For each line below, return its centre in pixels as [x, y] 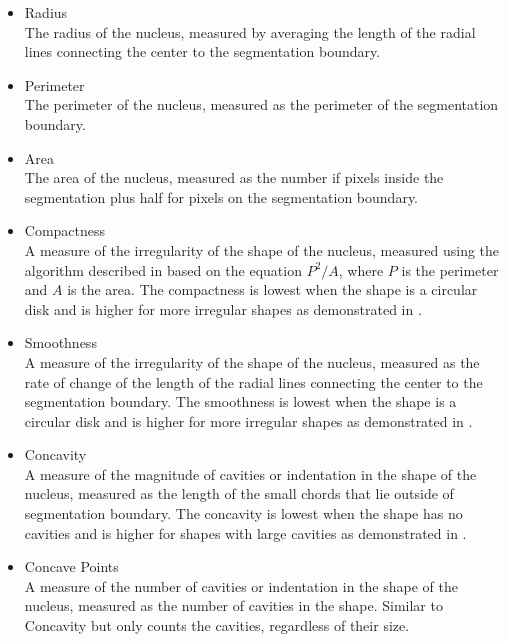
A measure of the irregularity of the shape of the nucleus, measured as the [252, 361]
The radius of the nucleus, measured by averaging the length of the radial [250, 31]
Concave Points [71, 566]
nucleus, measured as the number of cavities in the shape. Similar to [233, 605]
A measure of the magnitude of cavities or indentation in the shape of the [250, 473]
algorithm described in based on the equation [163, 269]
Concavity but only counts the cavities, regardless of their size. [217, 625]
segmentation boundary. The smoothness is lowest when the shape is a [240, 401]
